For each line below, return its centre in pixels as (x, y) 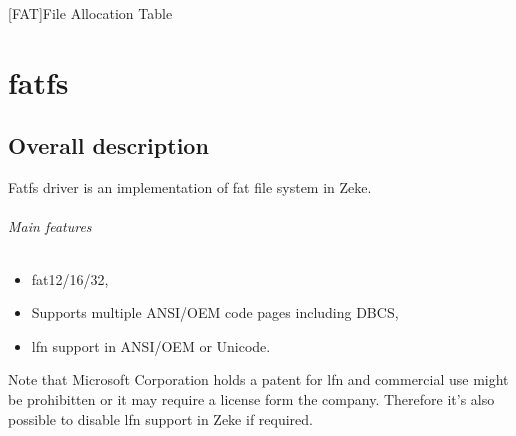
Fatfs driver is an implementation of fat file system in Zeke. (190, 187)
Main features (50, 226)
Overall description (108, 145)
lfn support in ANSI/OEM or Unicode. (151, 345)
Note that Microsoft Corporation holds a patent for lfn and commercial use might (258, 379)
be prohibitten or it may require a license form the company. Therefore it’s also (251, 398)
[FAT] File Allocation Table (90, 13)
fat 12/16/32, (70, 278)
